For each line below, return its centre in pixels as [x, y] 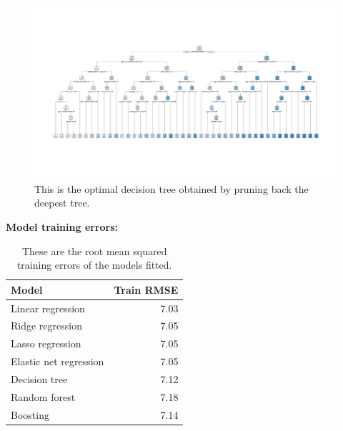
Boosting [30, 414]
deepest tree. [62, 203]
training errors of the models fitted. [94, 265]
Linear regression [48, 308]
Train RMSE [146, 289]
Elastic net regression [58, 361]
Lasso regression [46, 343]
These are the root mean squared [94, 251]
